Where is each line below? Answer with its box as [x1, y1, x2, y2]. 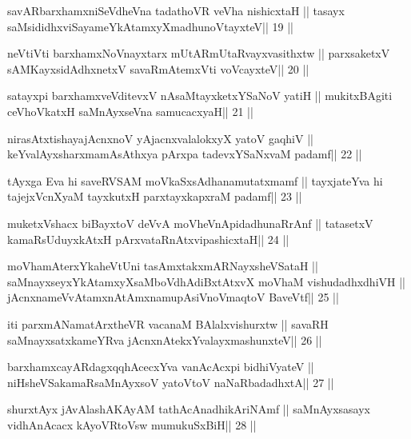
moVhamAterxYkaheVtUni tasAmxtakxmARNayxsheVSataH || [7, 257, 318, 274]
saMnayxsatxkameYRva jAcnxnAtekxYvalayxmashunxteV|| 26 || [7, 331, 322, 348]
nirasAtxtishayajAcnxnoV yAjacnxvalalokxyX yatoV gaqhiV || [7, 130, 313, 146]
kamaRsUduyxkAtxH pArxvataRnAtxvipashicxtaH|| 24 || [7, 230, 289, 247]
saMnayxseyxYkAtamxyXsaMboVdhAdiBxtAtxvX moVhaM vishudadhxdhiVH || [7, 273, 405, 289]
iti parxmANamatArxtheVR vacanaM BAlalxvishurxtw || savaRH [7, 315, 329, 332]
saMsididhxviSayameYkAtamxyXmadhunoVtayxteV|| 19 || [7, 18, 293, 34]
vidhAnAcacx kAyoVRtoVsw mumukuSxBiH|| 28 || [7, 416, 257, 433]
